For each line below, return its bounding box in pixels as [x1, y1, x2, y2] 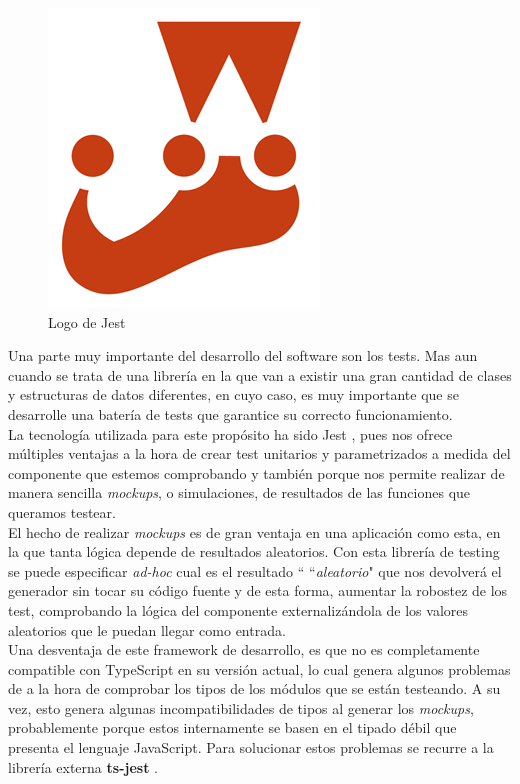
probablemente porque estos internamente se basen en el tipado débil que [8, 717, 457, 738]
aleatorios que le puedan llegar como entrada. [8, 619, 286, 640]
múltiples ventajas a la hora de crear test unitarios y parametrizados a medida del [8, 443, 511, 464]
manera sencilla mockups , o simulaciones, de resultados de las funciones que [8, 482, 471, 503]
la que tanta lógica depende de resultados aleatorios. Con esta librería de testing [8, 541, 500, 562]
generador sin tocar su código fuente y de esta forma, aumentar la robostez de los [8, 580, 508, 601]
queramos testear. [8, 501, 116, 522]
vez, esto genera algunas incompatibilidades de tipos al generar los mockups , [8, 697, 474, 718]
